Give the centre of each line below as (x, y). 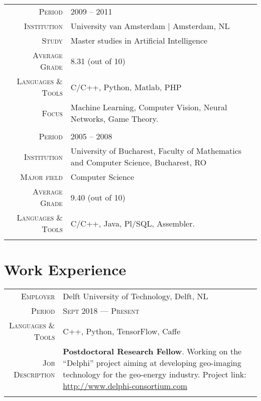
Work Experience (65, 269)
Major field (41, 177)
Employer (38, 296)
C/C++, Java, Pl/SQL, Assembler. (133, 223)
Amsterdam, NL (201, 26)
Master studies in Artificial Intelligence (139, 40)
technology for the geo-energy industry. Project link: (155, 374)
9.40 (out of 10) (98, 197)
